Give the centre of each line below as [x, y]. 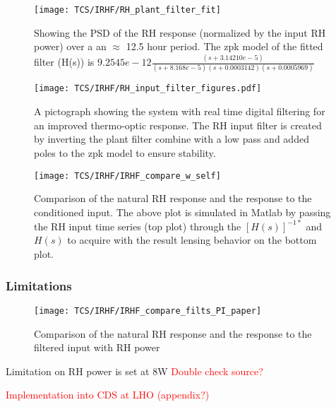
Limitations [39, 285]
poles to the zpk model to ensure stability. [125, 152]
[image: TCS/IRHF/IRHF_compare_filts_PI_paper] [148, 311]
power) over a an [70, 46]
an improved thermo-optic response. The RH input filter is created [178, 125]
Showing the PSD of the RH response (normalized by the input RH [180, 32]
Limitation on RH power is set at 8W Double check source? [134, 371]
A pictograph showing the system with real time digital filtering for [180, 111]
